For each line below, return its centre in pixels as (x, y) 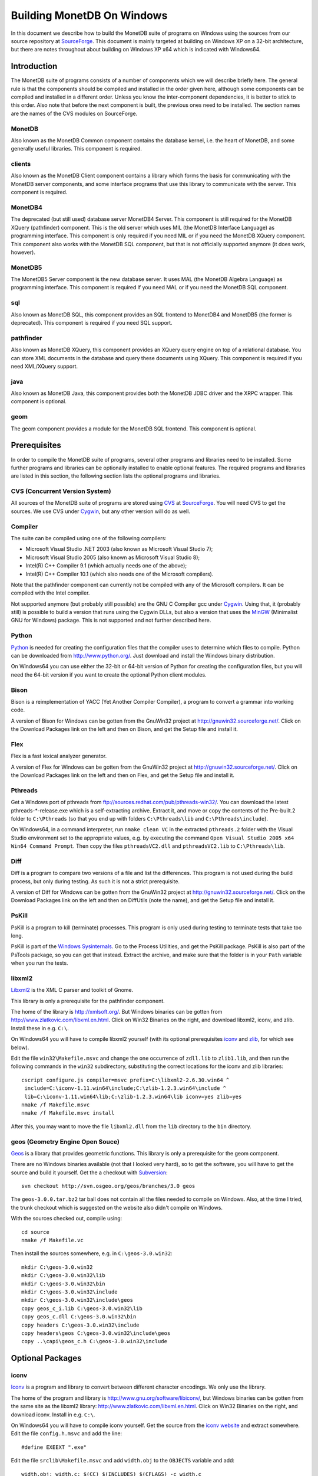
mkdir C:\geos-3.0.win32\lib (63, 1276)
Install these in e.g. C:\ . (40, 1028)
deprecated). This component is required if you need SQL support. (92, 323)
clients (21, 164)
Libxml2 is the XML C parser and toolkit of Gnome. (72, 990)
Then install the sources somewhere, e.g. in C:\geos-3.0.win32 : (92, 1253)
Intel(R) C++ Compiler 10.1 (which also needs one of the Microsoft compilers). (120, 574)
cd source (35, 1232)
